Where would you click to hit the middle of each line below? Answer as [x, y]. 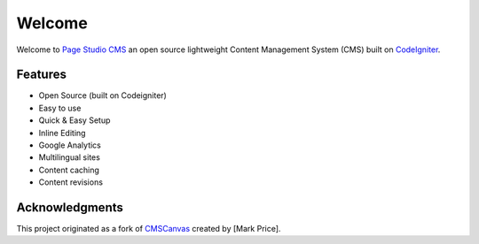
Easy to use [60, 108]
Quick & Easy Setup [75, 120]
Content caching [69, 170]
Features [41, 75]
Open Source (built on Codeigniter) [103, 95]
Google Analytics [70, 145]
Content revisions [71, 182]
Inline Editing [62, 133]
